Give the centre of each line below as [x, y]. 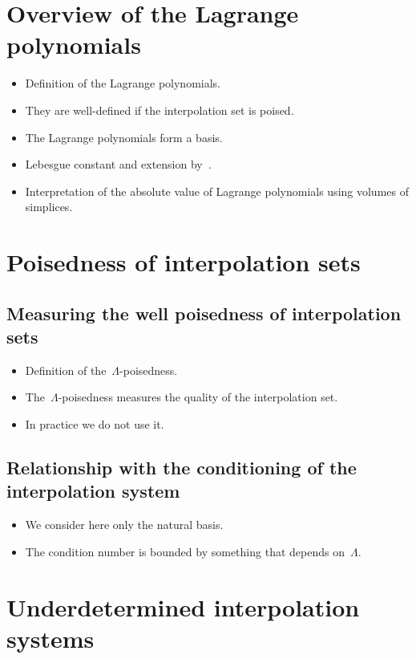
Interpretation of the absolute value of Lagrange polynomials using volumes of [217, 191]
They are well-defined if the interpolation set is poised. [160, 110]
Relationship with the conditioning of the [182, 468]
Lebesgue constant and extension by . [118, 164]
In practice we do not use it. [95, 424]
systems [50, 638]
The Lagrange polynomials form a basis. [124, 137]
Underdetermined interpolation [183, 606]
